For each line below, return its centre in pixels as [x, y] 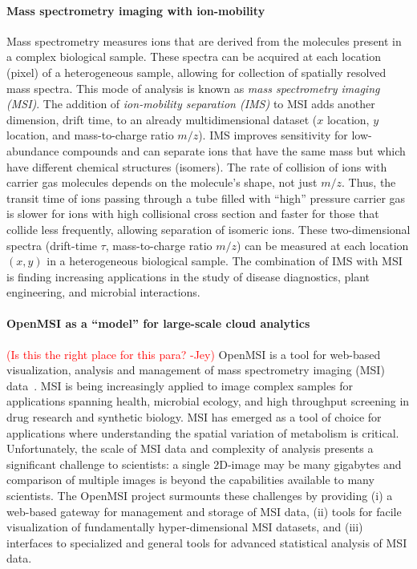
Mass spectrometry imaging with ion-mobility [136, 10]
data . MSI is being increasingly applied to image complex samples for [180, 385]
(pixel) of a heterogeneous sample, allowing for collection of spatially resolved [196, 72]
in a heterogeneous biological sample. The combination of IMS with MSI [225, 261]
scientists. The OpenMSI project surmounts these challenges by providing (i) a [200, 496]
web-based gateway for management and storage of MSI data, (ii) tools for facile [204, 511]
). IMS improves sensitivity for [273, 135]
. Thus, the [368, 182]
